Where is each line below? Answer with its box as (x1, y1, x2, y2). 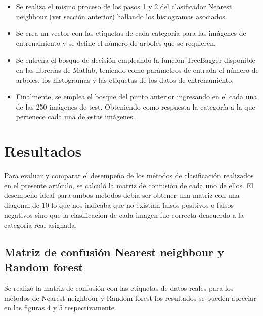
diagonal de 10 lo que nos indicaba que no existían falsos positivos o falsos (4, 199, 234, 210)
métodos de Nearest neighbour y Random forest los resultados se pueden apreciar (4, 292, 256, 303)
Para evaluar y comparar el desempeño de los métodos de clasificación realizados (4, 170, 254, 181)
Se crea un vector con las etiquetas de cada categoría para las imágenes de (16, 28, 246, 38)
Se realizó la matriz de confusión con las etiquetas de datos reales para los (4, 283, 234, 293)
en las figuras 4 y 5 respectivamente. (4, 302, 116, 313)
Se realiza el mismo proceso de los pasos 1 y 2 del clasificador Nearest (16, 1, 232, 11)
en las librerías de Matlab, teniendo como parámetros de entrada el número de (16, 64, 259, 75)
